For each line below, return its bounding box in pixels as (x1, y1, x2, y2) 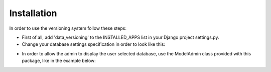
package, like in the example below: (22, 58, 96, 64)
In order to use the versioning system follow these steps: (9, 25, 126, 31)
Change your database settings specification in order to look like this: (22, 41, 166, 47)
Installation (9, 8, 57, 19)
